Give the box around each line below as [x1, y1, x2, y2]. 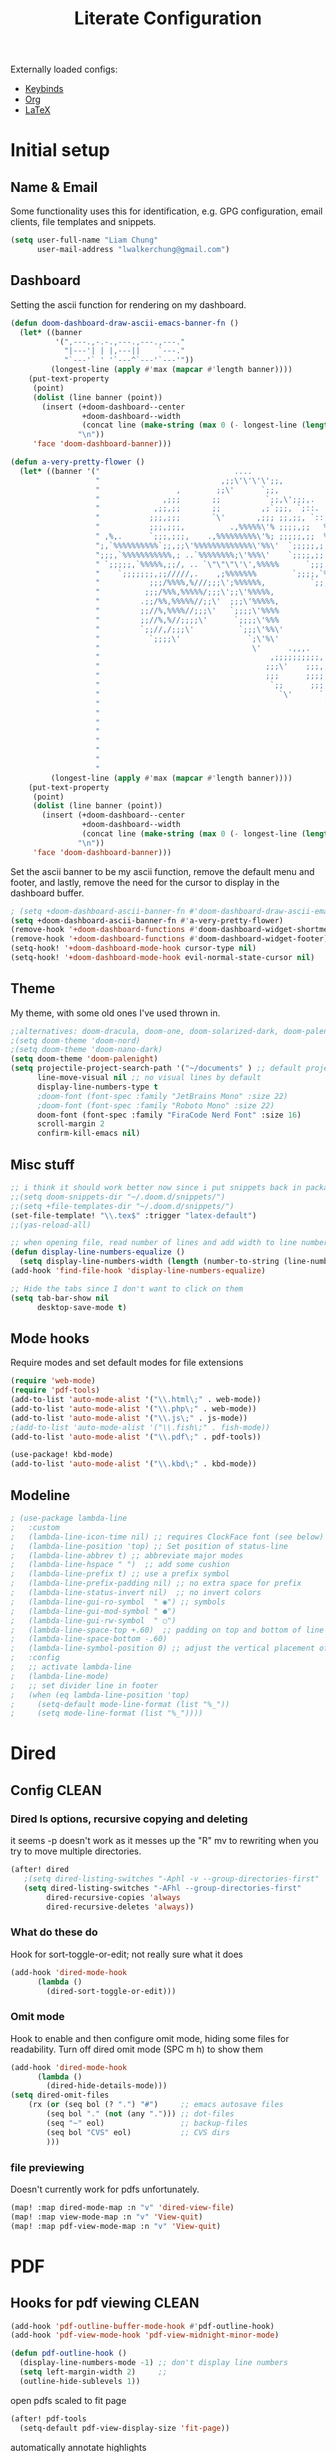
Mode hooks [10, 1330, 90, 1347]
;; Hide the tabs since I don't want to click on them [10, 1283, 244, 1294]
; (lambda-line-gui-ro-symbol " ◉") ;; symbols [10, 1597, 226, 1607]
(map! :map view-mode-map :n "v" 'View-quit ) [10, 2212, 203, 2222]
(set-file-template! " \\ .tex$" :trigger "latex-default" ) [10, 1210, 257, 1221]
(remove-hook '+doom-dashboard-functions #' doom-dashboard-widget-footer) [10, 934, 329, 944]
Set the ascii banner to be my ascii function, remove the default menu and [10, 865, 315, 877]
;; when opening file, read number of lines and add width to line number [10, 1238, 329, 1248]
